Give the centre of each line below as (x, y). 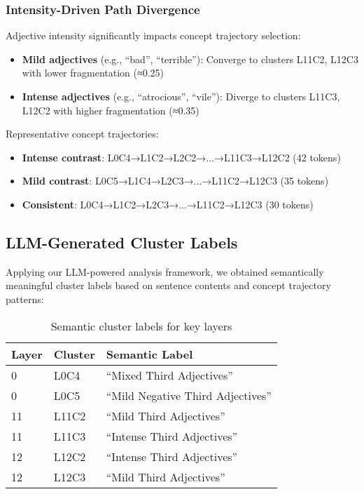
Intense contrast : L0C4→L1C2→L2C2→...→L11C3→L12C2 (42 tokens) (181, 157)
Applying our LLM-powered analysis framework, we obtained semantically (165, 271)
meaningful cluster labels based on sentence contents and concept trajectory (168, 285)
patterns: (25, 299)
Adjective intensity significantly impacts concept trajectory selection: (153, 35)
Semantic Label (149, 354)
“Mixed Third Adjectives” (169, 375)
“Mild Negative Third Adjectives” (189, 395)
